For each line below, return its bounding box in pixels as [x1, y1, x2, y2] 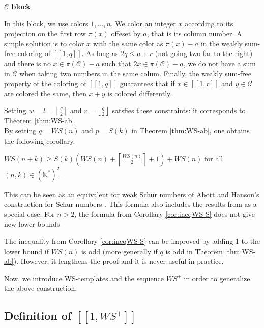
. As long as [81, 48, 119, 59]
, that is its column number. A [146, 28, 242, 39]
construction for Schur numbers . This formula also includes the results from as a [4, 199, 257, 209]
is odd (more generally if [81, 245, 158, 256]
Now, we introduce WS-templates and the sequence [4, 272, 164, 283]
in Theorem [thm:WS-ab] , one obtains [131, 125, 250, 135]
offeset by [111, 28, 141, 39]
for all [204, 153, 223, 164]
